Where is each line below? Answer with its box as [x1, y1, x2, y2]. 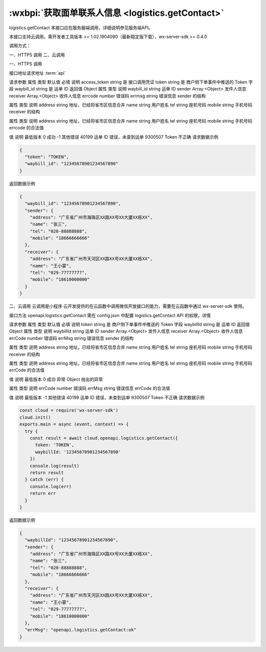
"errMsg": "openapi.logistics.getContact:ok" [25, 627, 136, 633]
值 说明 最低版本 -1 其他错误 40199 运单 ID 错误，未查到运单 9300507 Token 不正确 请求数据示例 [9, 394, 205, 400]
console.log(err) [30, 484, 72, 489]
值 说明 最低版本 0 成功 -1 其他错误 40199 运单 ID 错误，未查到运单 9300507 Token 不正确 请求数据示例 [9, 134, 219, 140]
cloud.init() [19, 414, 51, 420]
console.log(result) [30, 463, 80, 469]
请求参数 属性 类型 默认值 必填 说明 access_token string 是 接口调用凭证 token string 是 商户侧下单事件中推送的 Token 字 [9, 79, 253, 85]
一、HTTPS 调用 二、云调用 [9, 52, 65, 58]
